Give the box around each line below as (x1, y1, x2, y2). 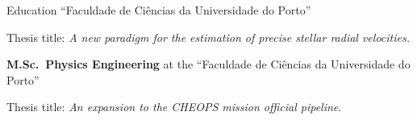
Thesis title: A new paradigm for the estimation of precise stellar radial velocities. (6, 28, 410, 45)
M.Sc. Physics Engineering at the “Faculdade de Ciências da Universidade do (6, 56, 411, 72)
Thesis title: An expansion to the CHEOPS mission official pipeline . (6, 98, 342, 115)
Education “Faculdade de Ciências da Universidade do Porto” (6, 2, 311, 18)
